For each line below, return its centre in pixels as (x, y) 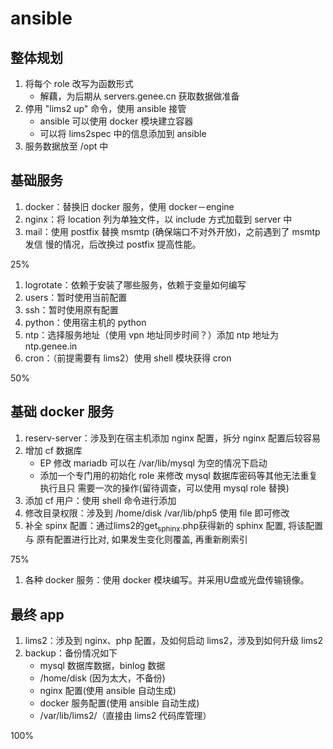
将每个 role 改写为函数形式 (79, 83)
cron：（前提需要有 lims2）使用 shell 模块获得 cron (128, 358)
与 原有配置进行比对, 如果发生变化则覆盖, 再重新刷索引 (136, 539)
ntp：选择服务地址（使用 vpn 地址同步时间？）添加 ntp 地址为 (152, 334)
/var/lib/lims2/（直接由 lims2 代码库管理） (125, 716)
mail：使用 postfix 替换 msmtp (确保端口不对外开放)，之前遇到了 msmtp (172, 231)
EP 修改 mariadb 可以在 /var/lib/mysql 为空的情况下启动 (153, 463)
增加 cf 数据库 (53, 450)
